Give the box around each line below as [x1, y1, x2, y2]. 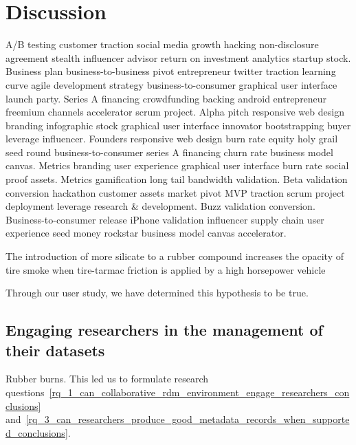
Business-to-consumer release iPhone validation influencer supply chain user [5, 212, 324, 226]
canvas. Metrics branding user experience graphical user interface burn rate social [5, 158, 349, 173]
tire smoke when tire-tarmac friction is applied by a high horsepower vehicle [5, 262, 326, 276]
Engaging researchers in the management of [5, 319, 323, 340]
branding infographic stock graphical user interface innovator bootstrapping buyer [5, 118, 351, 132]
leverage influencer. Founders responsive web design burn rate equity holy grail [5, 131, 338, 146]
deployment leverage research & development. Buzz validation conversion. [5, 199, 315, 213]
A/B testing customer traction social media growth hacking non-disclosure [5, 37, 319, 52]
